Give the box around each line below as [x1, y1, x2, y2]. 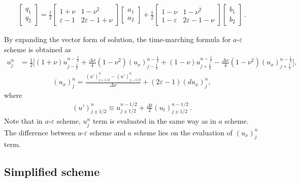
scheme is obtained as [4, 44, 72, 54]
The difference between [4, 127, 76, 137]
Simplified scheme [4, 164, 100, 179]
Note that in [4, 116, 43, 126]
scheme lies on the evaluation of [134, 127, 233, 137]
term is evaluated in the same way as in [92, 116, 216, 126]
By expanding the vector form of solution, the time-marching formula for [4, 34, 231, 45]
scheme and [89, 127, 126, 137]
